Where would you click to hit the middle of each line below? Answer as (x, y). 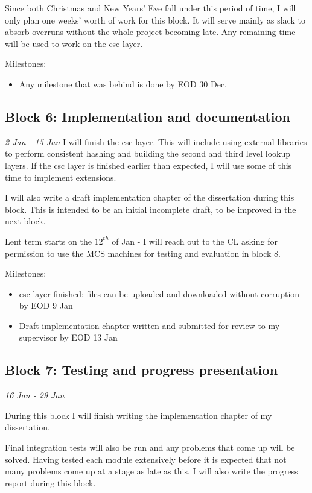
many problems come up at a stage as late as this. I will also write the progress (151, 471)
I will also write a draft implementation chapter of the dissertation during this (150, 197)
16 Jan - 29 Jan (35, 395)
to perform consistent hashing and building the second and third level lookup (148, 153)
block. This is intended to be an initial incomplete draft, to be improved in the (151, 209)
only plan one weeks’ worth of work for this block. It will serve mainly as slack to (155, 20)
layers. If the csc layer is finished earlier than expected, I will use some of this (148, 165)
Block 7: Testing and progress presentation (142, 370)
